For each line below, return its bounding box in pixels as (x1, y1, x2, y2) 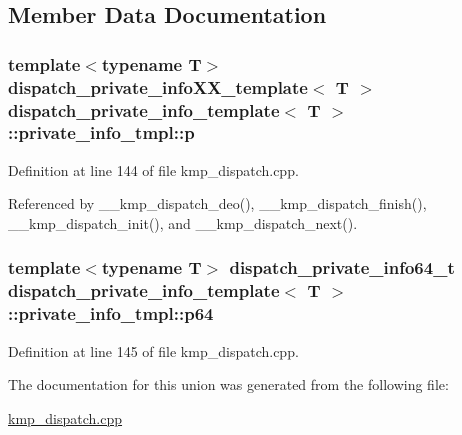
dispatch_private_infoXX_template (8, 74, 308, 99)
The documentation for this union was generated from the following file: (8, 374, 449, 395)
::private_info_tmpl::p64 (8, 301, 214, 326)
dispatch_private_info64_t (229, 255, 455, 280)
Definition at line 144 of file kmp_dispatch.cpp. (8, 159, 299, 180)
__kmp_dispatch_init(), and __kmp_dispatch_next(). (8, 212, 358, 233)
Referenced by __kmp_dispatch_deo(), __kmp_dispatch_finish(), (8, 193, 427, 214)
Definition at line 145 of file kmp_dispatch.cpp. (8, 340, 299, 361)
